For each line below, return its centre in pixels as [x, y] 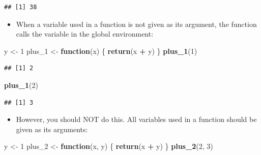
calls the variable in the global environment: [85, 34]
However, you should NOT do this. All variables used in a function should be [136, 119]
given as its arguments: [52, 129]
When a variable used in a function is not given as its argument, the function [136, 24]
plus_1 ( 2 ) [21, 85]
